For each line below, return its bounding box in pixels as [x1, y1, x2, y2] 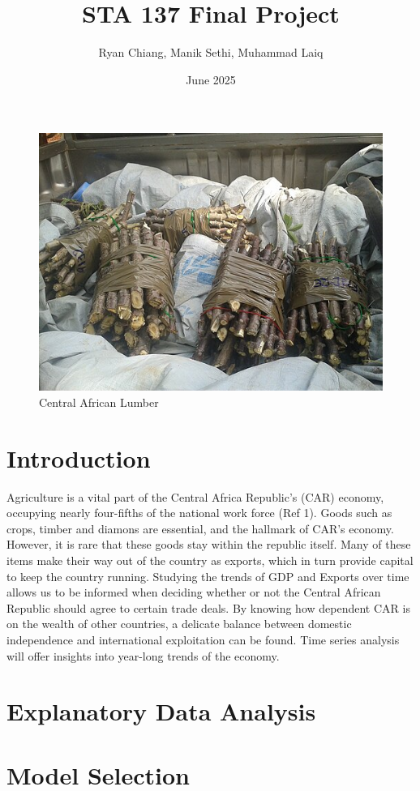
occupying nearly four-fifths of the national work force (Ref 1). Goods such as [6, 504, 392, 521]
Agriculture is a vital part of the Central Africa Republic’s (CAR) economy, [6, 488, 384, 505]
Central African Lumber [39, 393, 159, 410]
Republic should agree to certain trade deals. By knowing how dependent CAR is [6, 599, 410, 616]
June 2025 [186, 71, 236, 88]
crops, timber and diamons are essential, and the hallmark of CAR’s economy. [6, 519, 394, 537]
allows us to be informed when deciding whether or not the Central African [6, 584, 381, 601]
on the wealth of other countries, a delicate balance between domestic [6, 615, 352, 632]
